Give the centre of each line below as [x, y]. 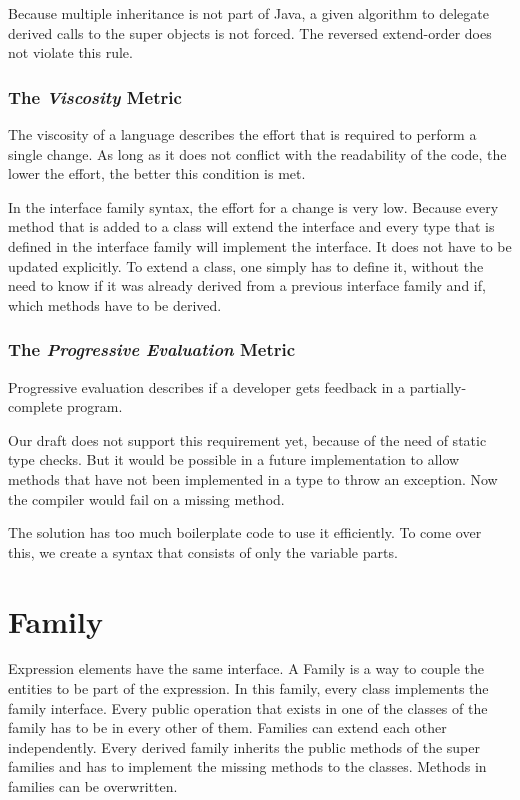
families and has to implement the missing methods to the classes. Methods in [247, 766]
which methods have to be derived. [115, 304]
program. [95, 406]
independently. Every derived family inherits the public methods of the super [244, 746]
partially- [438, 386]
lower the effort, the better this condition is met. [157, 173]
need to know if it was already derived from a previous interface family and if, [247, 285]
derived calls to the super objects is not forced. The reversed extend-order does [250, 32]
